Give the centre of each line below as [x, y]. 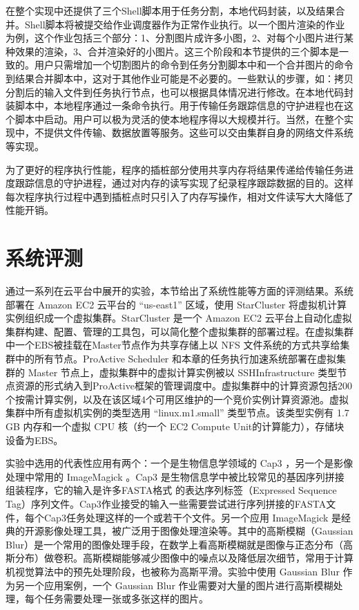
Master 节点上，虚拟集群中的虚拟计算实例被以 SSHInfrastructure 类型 [183, 372]
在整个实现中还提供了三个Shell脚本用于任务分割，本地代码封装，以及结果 [171, 10]
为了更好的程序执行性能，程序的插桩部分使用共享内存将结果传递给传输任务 [175, 169]
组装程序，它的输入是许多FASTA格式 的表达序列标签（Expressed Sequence [171, 490]
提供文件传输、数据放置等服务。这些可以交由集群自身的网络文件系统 [198, 132]
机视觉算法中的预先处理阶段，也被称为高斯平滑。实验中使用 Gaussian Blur [173, 571]
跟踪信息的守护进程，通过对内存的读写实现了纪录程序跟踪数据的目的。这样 [184, 183]
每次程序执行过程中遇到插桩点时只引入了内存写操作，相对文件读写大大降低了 [179, 196]
